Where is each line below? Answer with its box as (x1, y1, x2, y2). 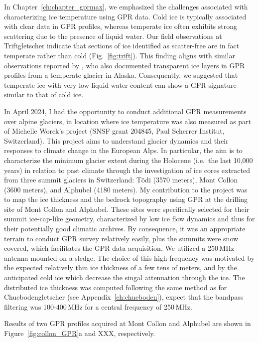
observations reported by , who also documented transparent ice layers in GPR (4, 60, 245, 70)
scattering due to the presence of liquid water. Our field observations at (4, 30, 222, 41)
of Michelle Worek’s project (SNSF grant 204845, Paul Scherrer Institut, (4, 126, 225, 136)
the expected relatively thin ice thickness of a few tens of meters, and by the (4, 262, 237, 273)
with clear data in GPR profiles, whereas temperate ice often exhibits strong (4, 21, 238, 31)
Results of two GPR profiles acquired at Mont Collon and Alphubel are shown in (4, 318, 251, 329)
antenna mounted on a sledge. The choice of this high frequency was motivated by (4, 252, 255, 263)
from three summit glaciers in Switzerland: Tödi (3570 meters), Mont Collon (4, 174, 238, 185)
